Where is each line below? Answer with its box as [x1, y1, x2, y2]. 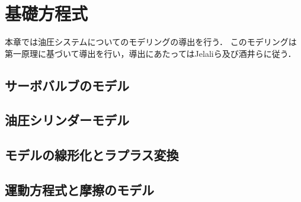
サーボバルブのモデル [5, 76, 129, 94]
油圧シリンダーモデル [5, 111, 129, 129]
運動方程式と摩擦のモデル [5, 181, 154, 199]
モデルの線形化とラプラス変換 [5, 146, 179, 164]
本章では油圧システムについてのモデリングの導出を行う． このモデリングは [5, 36, 297, 48]
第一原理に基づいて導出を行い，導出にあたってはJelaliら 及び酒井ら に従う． [5, 47, 296, 59]
